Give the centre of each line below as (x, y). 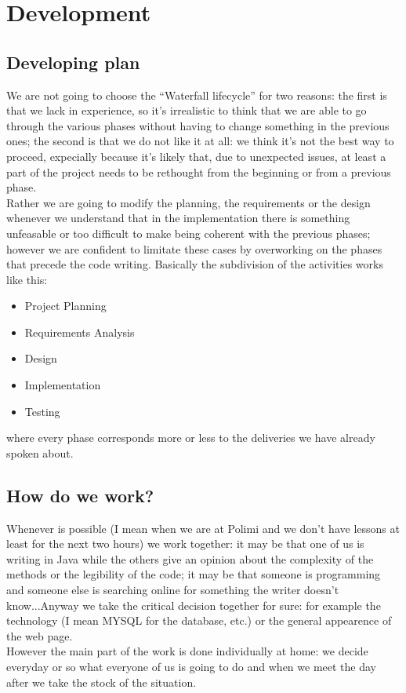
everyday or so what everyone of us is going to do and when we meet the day (192, 666)
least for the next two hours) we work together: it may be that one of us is (185, 543)
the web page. (40, 635)
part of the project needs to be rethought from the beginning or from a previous (199, 171)
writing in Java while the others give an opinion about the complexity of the (190, 558)
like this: (27, 279)
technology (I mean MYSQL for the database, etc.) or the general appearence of (199, 620)
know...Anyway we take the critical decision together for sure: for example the (194, 605)
